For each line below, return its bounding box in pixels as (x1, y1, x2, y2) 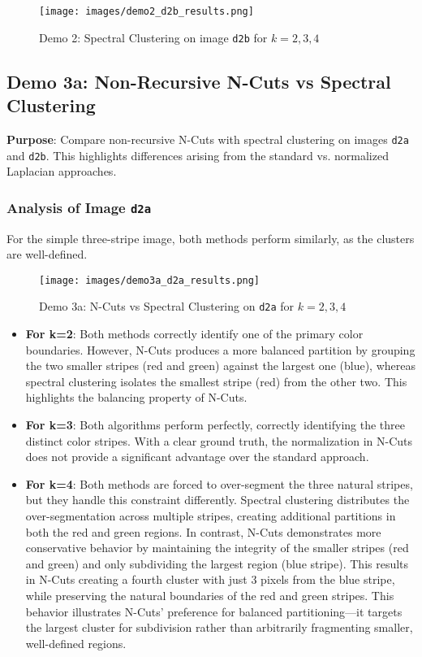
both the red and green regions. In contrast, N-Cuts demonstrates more (25, 523, 381, 540)
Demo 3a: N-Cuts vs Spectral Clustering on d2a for (39, 298, 295, 315)
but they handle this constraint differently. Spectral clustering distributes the (25, 491, 410, 508)
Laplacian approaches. (6, 163, 117, 180)
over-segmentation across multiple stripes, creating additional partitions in (25, 507, 396, 524)
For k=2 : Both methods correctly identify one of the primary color (25, 325, 364, 342)
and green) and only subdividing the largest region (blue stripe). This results (25, 555, 409, 572)
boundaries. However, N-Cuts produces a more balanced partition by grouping (25, 341, 416, 358)
